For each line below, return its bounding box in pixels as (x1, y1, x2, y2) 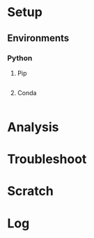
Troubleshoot (7, 151, 87, 167)
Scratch (7, 183, 54, 199)
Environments (7, 32, 70, 44)
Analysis (7, 120, 59, 135)
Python (7, 53, 33, 63)
